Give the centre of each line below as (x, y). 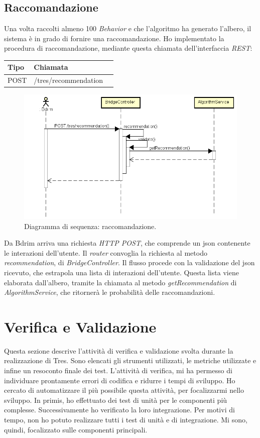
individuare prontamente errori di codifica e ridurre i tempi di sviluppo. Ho (120, 380)
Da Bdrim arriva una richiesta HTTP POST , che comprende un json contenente (127, 243)
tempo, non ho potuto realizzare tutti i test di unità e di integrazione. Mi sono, (126, 420)
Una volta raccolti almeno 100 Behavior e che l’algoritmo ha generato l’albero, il (128, 28)
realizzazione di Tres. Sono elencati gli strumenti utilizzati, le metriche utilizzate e (130, 360)
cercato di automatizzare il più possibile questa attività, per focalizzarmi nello (124, 390)
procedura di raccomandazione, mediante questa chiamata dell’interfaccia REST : (128, 48)
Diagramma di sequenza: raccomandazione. (90, 226)
